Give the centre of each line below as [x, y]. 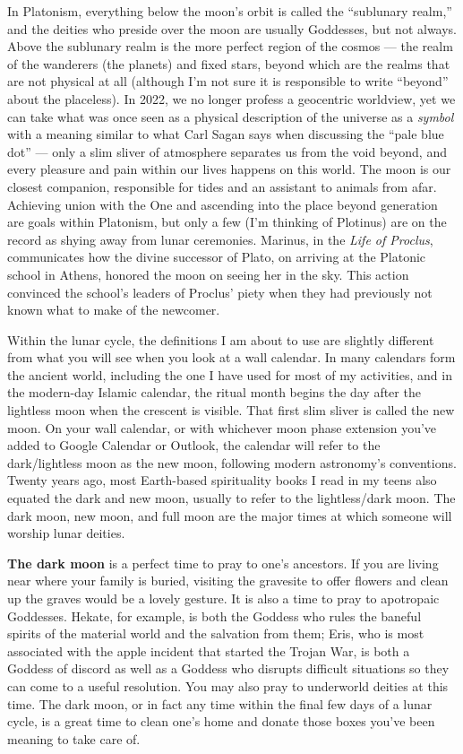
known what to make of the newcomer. [114, 310]
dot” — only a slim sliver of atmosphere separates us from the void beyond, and [227, 151]
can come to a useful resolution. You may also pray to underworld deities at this [228, 685]
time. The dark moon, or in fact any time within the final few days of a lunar [220, 703]
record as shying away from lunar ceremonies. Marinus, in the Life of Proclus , [220, 239]
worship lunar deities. [66, 533]
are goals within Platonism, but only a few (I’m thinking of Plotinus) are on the [227, 222]
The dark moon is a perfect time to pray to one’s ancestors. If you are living [223, 563]
